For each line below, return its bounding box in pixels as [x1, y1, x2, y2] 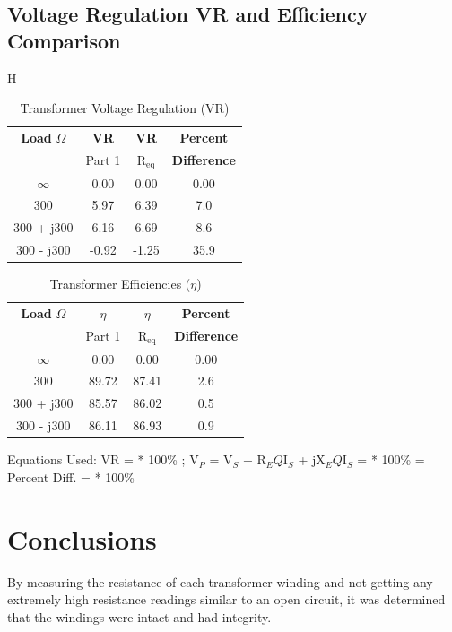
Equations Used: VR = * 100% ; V [7, 450, 199, 469]
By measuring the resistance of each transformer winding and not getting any [7, 572, 433, 591]
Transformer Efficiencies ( [49, 274, 191, 293]
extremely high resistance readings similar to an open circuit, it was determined [7, 590, 446, 609]
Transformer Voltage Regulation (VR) [20, 99, 230, 117]
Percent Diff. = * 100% [7, 467, 135, 486]
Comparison [7, 26, 121, 54]
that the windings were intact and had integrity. [7, 607, 272, 626]
